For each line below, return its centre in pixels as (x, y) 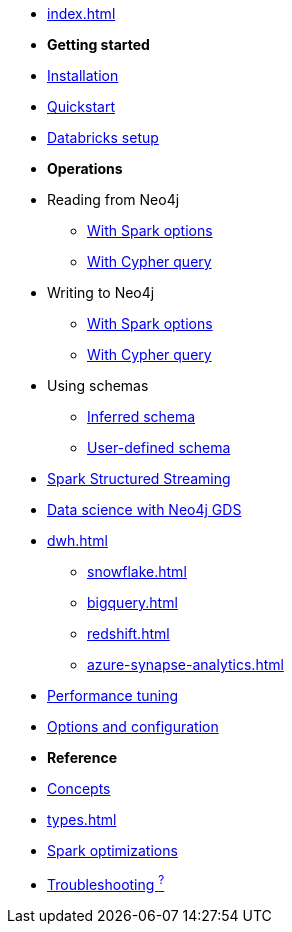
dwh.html (77, 540)
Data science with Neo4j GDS (144, 509)
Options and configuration (133, 726)
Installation (83, 75)
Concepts (79, 788)
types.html (82, 819)
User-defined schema (159, 447)
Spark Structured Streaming (139, 478)
